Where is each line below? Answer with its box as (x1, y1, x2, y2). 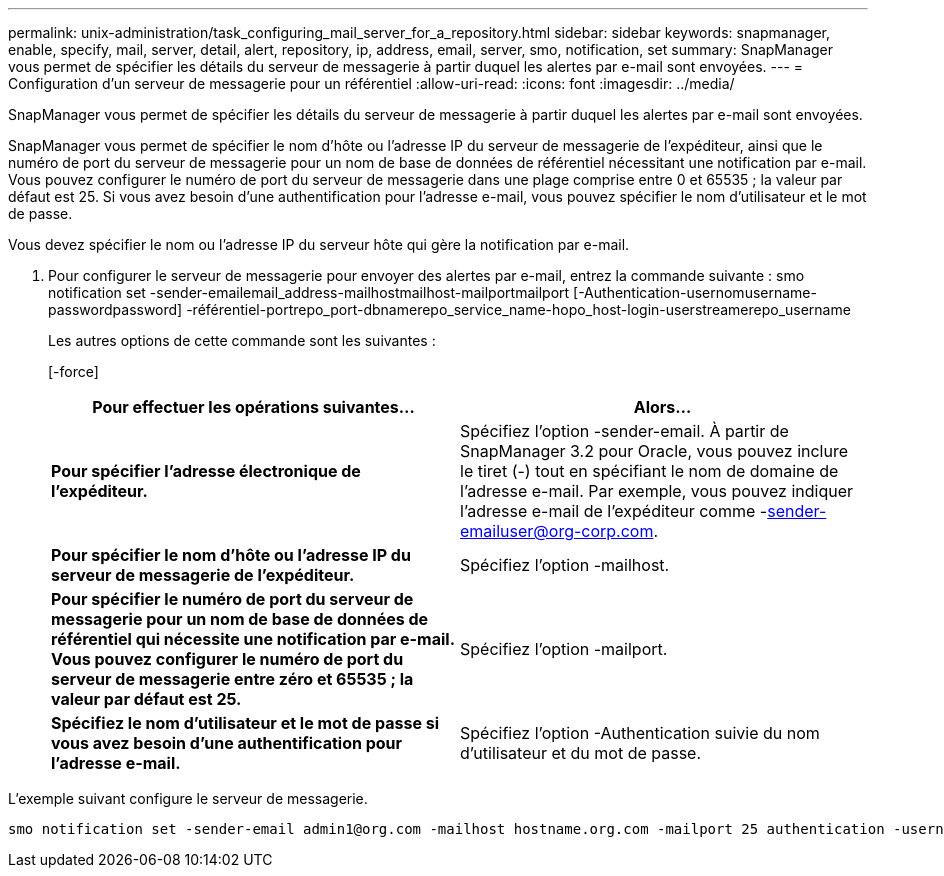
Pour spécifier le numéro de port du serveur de (51, 589, 414, 609)
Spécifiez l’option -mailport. (460, 639, 668, 659)
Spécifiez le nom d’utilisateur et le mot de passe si (51, 713, 440, 733)
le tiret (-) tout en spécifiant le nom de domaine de (460, 461, 839, 481)
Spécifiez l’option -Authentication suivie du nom (460, 723, 820, 743)
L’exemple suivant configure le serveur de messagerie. (8, 790, 368, 807)
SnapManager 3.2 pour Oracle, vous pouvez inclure (460, 441, 849, 461)
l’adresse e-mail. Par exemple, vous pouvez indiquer (460, 481, 854, 501)
